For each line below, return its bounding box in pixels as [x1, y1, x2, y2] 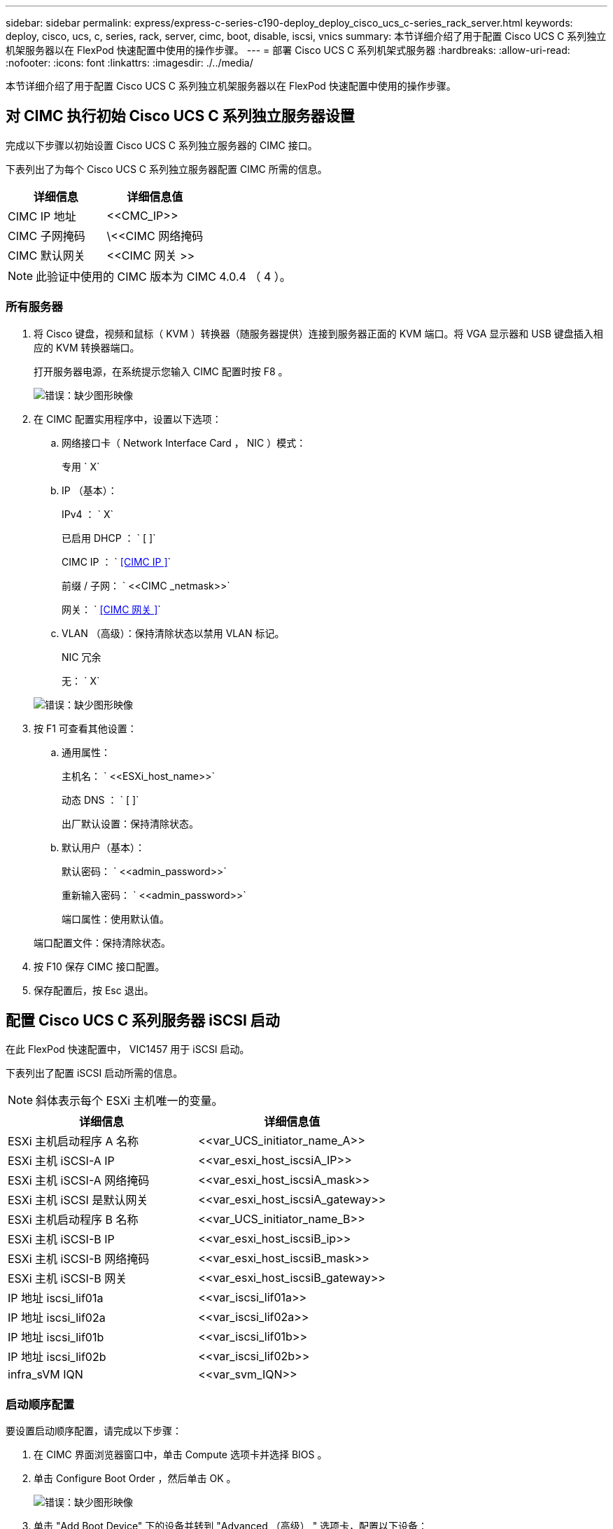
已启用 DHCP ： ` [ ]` [62, 531, 156, 544]
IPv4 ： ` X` [62, 508, 114, 520]
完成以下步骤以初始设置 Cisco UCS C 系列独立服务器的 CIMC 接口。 [6, 139, 318, 151]
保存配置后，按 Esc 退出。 [34, 984, 154, 996]
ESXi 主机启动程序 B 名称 [8, 1213, 139, 1227]
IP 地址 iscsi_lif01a [8, 1291, 104, 1306]
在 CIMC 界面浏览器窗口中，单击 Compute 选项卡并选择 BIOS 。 [34, 1448, 327, 1461]
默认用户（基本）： [62, 841, 145, 853]
